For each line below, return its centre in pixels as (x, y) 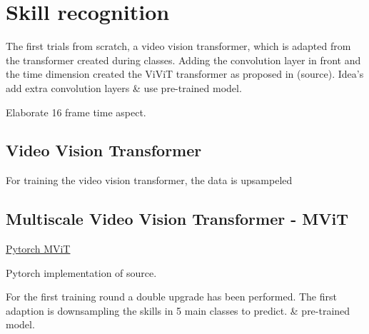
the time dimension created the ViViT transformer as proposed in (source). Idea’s (185, 74)
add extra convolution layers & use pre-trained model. (124, 87)
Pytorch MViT (38, 249)
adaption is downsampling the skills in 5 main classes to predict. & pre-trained (178, 310)
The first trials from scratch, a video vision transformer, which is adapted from (178, 46)
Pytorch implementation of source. (81, 272)
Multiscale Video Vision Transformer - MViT (177, 219)
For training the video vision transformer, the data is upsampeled (149, 180)
